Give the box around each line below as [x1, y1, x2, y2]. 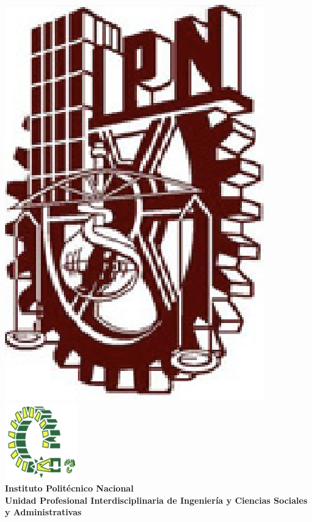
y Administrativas [5, 506, 82, 518]
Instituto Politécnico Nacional [5, 482, 134, 495]
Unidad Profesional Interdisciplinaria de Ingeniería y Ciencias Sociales [5, 493, 308, 506]
